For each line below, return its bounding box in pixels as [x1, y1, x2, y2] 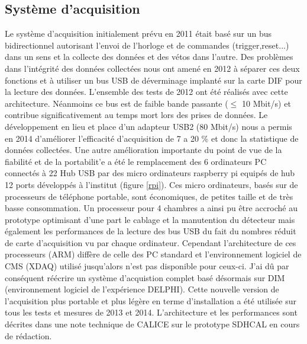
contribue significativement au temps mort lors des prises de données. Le [5, 109, 268, 121]
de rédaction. [5, 329, 52, 342]
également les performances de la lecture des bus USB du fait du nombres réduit [5, 225, 296, 237]
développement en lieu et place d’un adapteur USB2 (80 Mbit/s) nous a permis [5, 120, 292, 132]
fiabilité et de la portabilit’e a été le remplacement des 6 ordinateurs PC [5, 155, 267, 167]
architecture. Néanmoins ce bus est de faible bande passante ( [5, 97, 228, 109]
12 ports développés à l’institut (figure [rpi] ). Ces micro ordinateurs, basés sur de [5, 178, 298, 190]
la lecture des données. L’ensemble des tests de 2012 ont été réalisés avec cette [5, 85, 288, 98]
